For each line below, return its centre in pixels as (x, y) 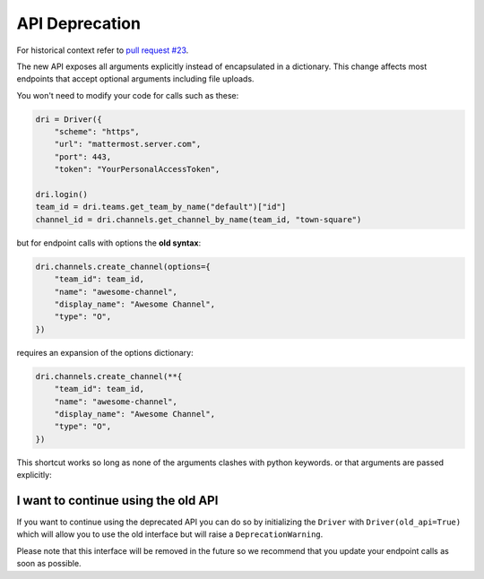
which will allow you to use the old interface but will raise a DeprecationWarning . (170, 534)
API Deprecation (78, 23)
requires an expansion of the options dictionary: (105, 352)
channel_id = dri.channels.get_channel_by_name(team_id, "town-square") (199, 219)
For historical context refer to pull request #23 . (103, 50)
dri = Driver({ (69, 119)
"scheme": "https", (97, 132)
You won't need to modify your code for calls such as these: (128, 95)
